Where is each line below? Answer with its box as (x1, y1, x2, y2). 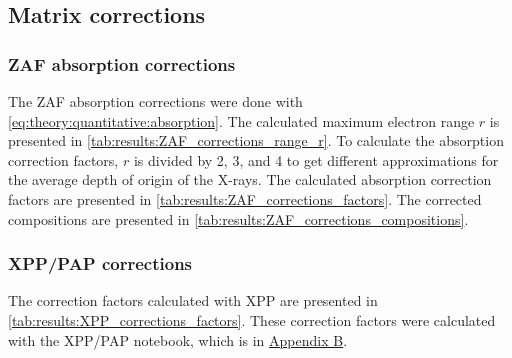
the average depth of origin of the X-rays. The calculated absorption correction (8, 169, 492, 190)
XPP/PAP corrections (8, 251, 193, 276)
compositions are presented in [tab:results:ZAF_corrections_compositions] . (8, 208, 469, 229)
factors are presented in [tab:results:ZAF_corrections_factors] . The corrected (8, 188, 482, 209)
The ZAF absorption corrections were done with (8, 91, 303, 111)
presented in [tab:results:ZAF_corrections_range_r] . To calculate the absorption (8, 130, 504, 151)
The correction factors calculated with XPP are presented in (8, 290, 378, 311)
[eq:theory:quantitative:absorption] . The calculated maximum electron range (8, 110, 475, 131)
